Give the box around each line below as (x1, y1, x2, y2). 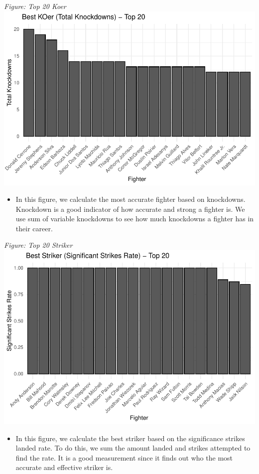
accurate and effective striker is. (15, 462, 113, 473)
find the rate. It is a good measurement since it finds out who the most (15, 452, 233, 463)
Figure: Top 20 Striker (4, 240, 73, 250)
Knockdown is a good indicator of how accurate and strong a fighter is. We (15, 203, 245, 214)
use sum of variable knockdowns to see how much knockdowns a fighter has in (15, 213, 254, 224)
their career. (15, 223, 53, 233)
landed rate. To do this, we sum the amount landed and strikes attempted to (15, 443, 251, 453)
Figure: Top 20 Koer (4, 1, 66, 11)
